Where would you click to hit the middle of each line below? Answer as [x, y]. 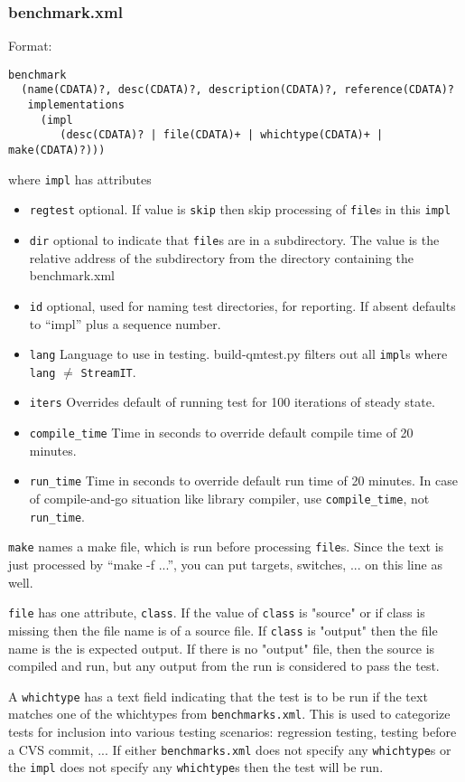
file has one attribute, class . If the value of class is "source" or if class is [217, 612]
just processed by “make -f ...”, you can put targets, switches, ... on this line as [225, 564]
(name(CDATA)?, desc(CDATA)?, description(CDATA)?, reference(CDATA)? [237, 90]
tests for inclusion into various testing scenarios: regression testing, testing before [232, 731]
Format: [30, 46]
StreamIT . [108, 371]
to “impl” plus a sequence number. [125, 323]
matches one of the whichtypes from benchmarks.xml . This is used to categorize [229, 714]
